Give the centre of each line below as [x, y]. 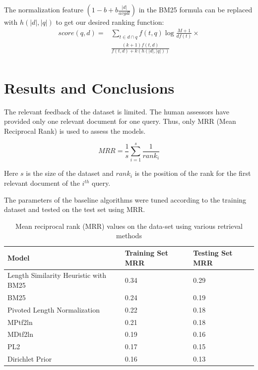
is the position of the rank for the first [193, 173]
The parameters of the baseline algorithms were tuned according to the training [125, 199]
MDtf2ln [20, 334]
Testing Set [213, 253]
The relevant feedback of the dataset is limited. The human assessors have [117, 111]
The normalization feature [44, 9]
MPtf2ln [20, 322]
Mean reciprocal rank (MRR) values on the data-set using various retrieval [129, 226]
